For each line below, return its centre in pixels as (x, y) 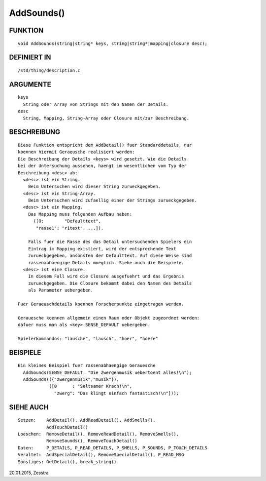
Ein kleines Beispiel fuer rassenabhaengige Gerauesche (87, 366)
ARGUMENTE (30, 84)
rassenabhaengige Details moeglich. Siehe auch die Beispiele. (106, 262)
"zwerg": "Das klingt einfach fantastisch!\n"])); (117, 393)
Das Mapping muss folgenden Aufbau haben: (80, 214)
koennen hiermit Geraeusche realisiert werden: (76, 152)
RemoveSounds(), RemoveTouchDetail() (92, 441)
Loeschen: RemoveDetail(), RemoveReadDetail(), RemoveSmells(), (99, 434)
